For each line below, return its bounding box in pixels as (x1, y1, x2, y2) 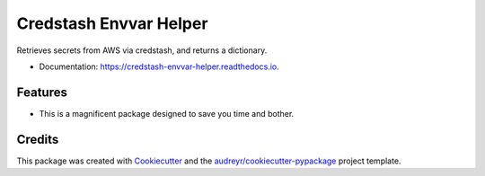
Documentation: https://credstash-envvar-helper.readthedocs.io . (39, 61, 280, 72)
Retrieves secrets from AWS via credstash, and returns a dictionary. (16, 45, 268, 56)
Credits (16, 131, 59, 147)
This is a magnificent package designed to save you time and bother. (39, 108, 295, 119)
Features (16, 84, 67, 100)
